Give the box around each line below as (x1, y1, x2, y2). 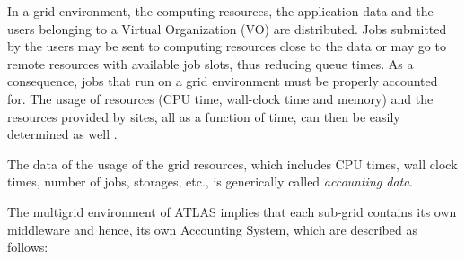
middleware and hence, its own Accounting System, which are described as (7, 220, 417, 238)
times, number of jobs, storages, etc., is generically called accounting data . (7, 172, 414, 191)
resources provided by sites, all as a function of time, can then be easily (7, 107, 400, 125)
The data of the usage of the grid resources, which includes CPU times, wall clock (7, 154, 458, 173)
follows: (7, 237, 48, 256)
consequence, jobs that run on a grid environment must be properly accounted (7, 72, 438, 91)
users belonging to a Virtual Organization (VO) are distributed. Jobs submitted (7, 19, 447, 38)
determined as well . (7, 125, 118, 143)
